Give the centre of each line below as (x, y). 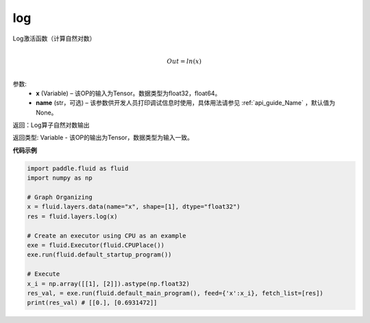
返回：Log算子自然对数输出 (51, 125)
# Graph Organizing (60, 198)
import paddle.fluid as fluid (78, 168)
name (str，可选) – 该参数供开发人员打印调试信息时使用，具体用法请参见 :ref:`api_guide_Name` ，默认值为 (186, 103)
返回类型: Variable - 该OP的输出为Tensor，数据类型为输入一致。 (103, 138)
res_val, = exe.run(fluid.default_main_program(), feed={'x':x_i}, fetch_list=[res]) (175, 293)
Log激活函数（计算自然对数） (54, 38)
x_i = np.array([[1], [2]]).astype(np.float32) (108, 284)
